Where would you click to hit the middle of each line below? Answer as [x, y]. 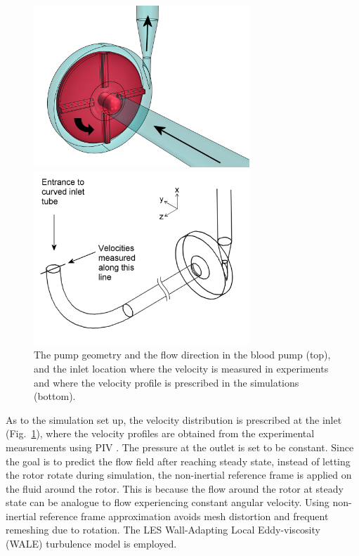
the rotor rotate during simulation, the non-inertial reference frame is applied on [179, 475]
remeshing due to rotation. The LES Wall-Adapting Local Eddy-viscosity [163, 530]
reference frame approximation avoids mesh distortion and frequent [184, 516]
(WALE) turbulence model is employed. [91, 544]
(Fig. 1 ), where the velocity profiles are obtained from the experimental [160, 433]
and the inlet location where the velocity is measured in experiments [181, 368]
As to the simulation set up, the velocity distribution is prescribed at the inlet [174, 419]
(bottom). [55, 396]
